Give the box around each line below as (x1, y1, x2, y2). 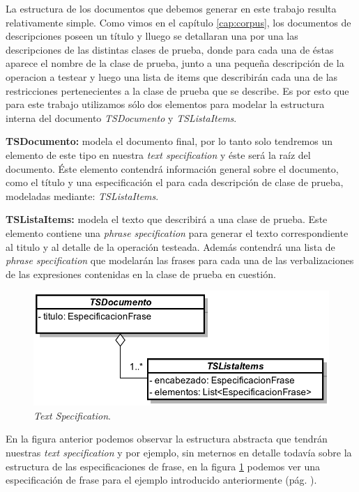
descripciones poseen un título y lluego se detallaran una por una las (6, 29, 298, 43)
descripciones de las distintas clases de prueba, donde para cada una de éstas (6, 42, 334, 56)
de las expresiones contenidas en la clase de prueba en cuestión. (6, 266, 276, 281)
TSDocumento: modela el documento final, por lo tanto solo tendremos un (6, 134, 333, 148)
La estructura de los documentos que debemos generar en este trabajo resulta (6, 1, 337, 15)
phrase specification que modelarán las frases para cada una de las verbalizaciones (6, 253, 354, 268)
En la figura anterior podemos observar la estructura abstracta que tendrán (6, 431, 328, 446)
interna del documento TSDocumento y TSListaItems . (6, 110, 237, 125)
